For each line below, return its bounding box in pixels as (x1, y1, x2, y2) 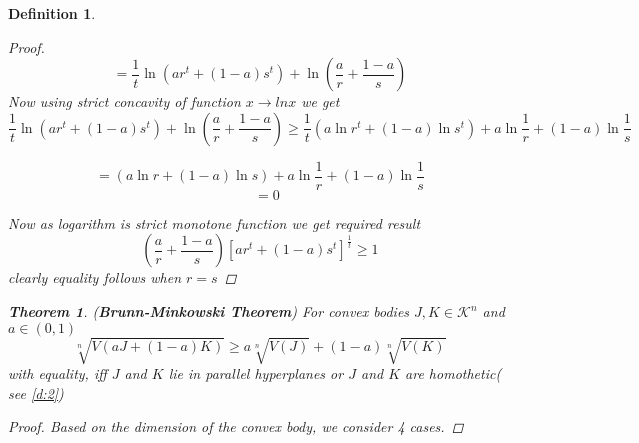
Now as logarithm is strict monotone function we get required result (8, 212, 421, 233)
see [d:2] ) (8, 382, 64, 403)
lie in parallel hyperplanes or (168, 363, 344, 384)
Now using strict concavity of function (8, 91, 241, 112)
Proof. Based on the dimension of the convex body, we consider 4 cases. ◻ (8, 416, 464, 437)
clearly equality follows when (8, 267, 182, 288)
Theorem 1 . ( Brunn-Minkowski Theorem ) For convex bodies (8, 301, 410, 322)
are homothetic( (405, 363, 502, 384)
